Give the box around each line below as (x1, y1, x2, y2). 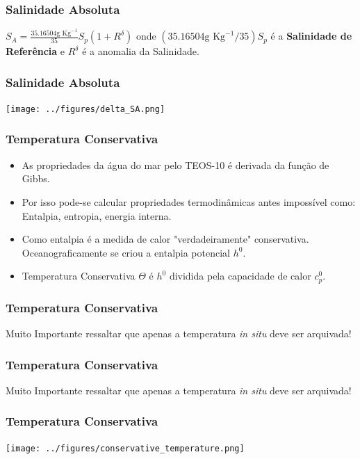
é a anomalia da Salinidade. (82, 44, 199, 58)
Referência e (6, 44, 65, 58)
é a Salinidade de (270, 29, 352, 43)
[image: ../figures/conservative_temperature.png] (6, 443, 245, 453)
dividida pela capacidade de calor (169, 268, 311, 283)
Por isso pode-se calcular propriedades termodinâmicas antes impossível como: (22, 194, 356, 209)
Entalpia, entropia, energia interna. (22, 208, 172, 223)
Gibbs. (22, 171, 50, 186)
